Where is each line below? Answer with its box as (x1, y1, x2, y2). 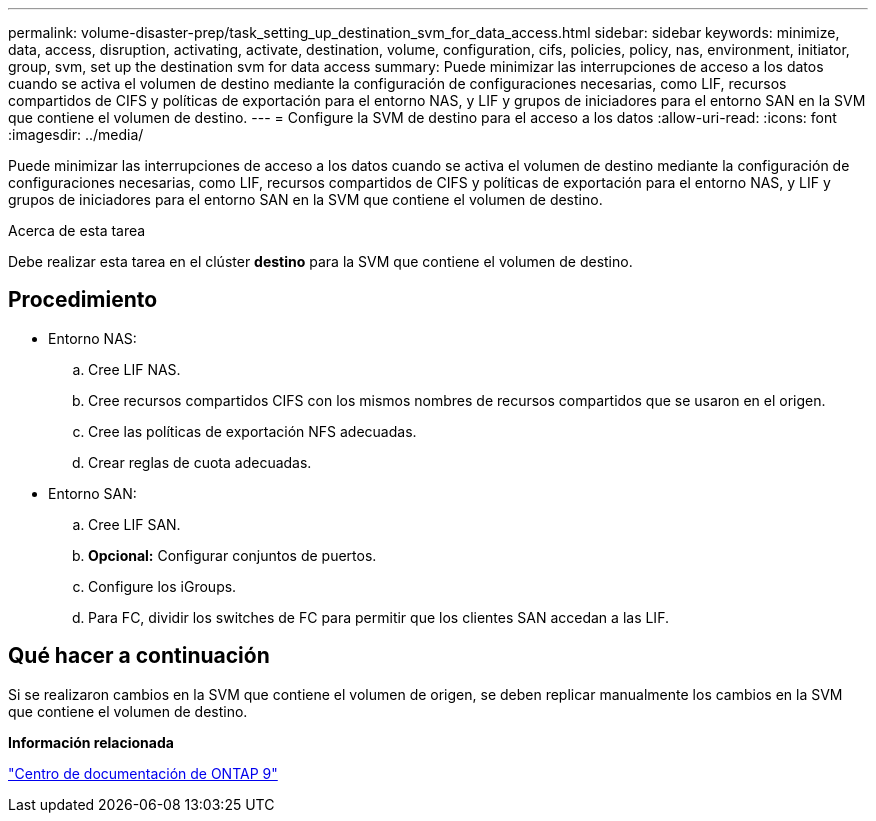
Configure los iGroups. (88, 577, 237, 595)
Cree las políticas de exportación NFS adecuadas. (88, 422, 417, 440)
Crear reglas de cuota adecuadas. (88, 453, 312, 471)
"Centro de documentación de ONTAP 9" (8, 764, 278, 782)
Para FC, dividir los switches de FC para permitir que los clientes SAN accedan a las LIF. (88, 608, 669, 626)
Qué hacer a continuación (8, 643, 270, 669)
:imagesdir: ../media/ (8, 126, 144, 143)
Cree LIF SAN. (88, 515, 181, 533)
